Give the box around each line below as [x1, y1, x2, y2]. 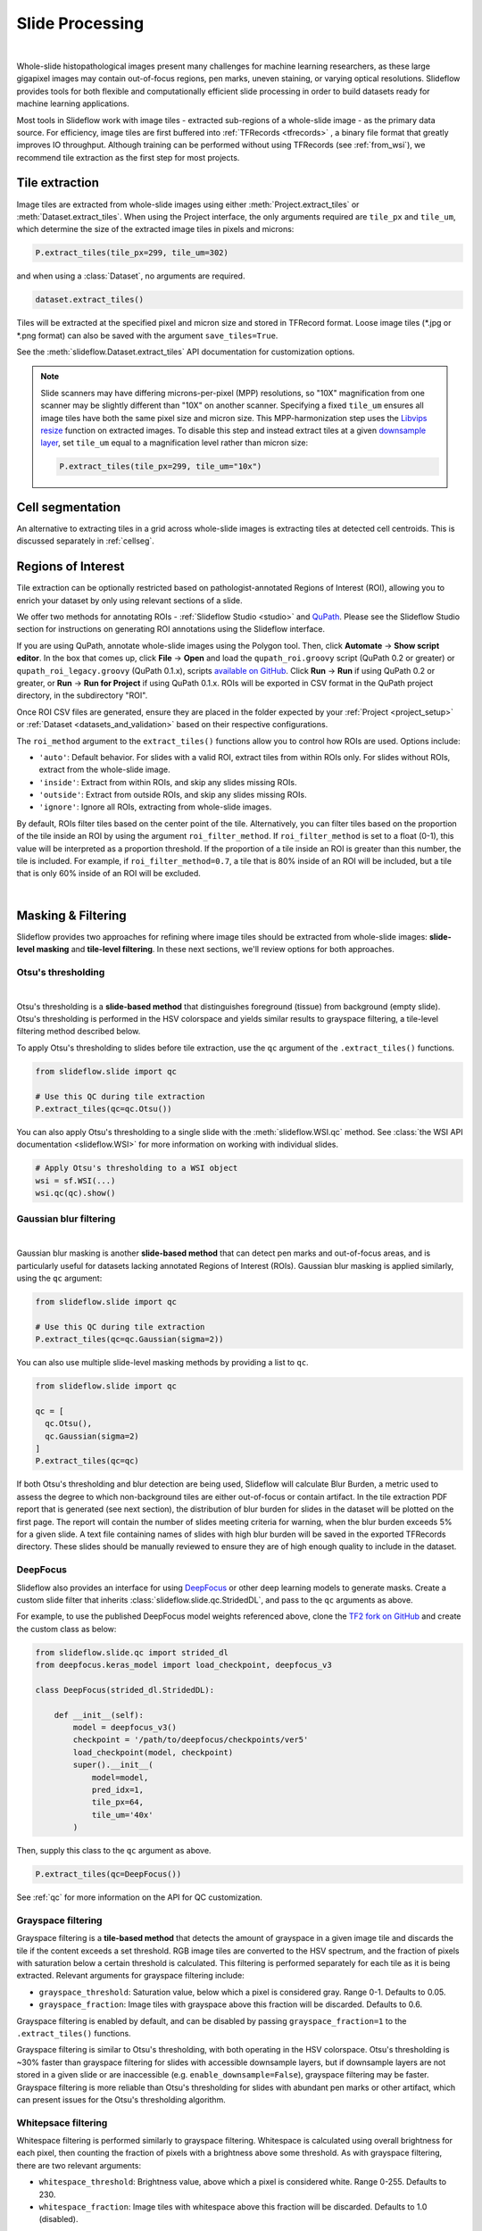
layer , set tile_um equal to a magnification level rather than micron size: [40, 437, 308, 448]
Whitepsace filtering [16, 2116, 108, 2128]
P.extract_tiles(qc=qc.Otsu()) [35, 1103, 173, 1114]
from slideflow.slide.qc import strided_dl [35, 1647, 229, 1657]
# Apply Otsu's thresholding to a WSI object [35, 1163, 238, 1174]
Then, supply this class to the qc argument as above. [16, 1845, 212, 1856]
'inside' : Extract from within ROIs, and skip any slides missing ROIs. [38, 776, 298, 787]
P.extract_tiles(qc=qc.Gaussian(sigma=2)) [35, 1334, 224, 1345]
